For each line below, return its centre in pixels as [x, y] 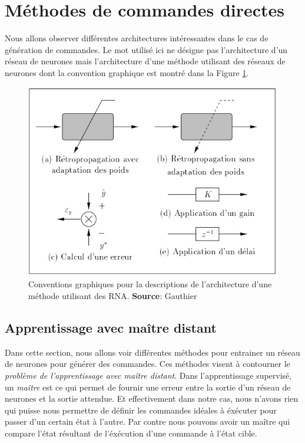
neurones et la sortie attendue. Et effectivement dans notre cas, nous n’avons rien [152, 398]
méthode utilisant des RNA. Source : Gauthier [113, 296]
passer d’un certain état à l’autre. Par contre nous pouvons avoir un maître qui [147, 421]
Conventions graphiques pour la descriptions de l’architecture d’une [150, 284]
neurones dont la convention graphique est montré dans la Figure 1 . [127, 72]
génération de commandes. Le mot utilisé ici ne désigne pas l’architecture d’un [146, 49]
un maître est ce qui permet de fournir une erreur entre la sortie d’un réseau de [148, 387]
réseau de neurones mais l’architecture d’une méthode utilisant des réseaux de [145, 61]
